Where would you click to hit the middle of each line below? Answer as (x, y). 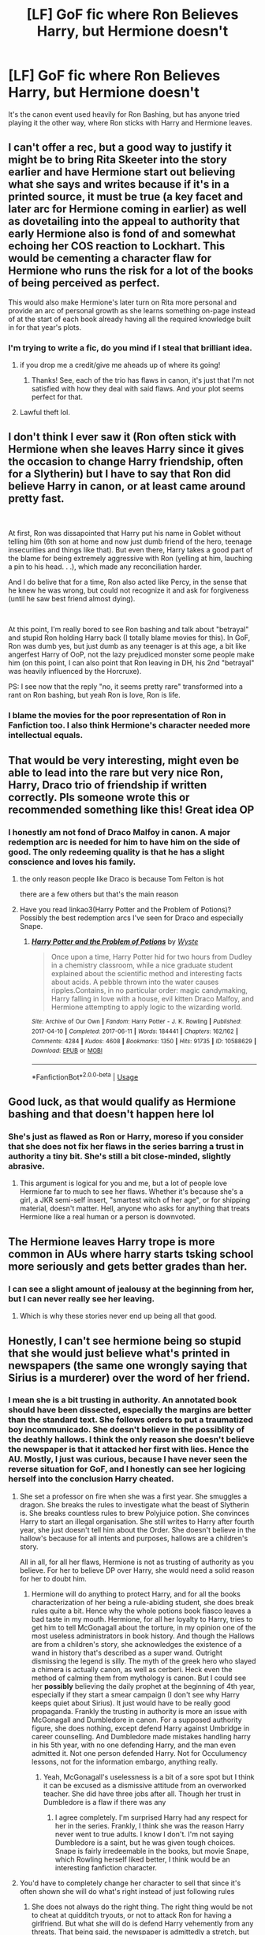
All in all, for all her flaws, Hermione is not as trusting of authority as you (136, 1562)
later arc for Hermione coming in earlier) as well (127, 210)
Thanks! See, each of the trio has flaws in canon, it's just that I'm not (143, 380)
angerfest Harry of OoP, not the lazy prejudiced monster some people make (131, 654)
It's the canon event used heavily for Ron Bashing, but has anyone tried (124, 114)
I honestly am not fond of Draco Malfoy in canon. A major (119, 833)
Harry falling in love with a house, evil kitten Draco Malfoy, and (153, 999)
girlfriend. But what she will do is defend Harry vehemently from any (142, 1923)
